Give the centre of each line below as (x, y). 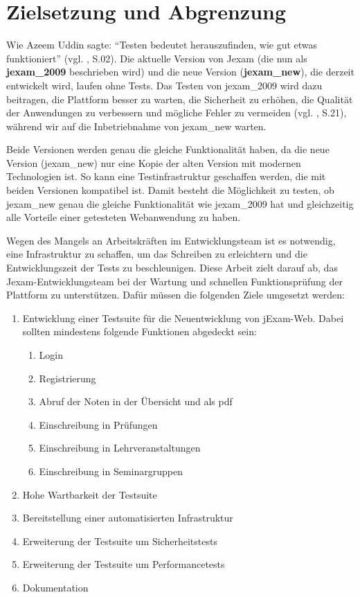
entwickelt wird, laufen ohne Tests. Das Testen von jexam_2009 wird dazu (164, 85)
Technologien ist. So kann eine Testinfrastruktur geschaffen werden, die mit (166, 176)
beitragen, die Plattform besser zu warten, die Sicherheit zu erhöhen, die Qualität (180, 99)
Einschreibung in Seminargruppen (111, 471)
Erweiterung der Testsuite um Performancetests (124, 564)
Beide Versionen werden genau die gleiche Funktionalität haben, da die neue (168, 149)
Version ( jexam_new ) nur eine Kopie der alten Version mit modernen (154, 162)
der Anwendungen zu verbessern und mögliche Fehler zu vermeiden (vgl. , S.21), (177, 113)
